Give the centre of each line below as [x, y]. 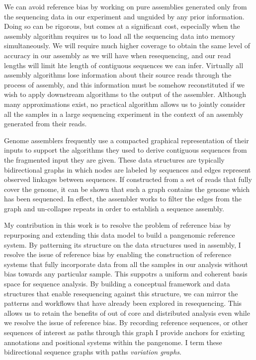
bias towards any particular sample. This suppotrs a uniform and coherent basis [126, 274]
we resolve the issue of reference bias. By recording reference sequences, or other [126, 322]
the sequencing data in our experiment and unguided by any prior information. [124, 16]
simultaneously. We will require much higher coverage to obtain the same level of [127, 45]
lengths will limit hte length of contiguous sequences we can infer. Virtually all [124, 65]
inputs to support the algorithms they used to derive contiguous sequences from [126, 150]
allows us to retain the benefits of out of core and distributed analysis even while [127, 313]
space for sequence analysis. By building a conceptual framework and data [117, 284]
